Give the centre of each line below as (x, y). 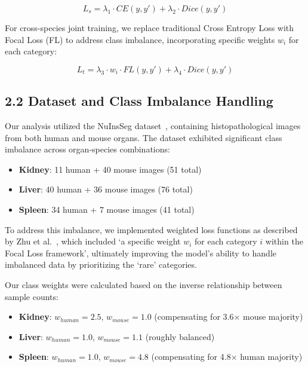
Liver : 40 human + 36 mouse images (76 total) (106, 189)
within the (284, 241)
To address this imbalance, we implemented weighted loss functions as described (151, 229)
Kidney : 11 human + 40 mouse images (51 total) (110, 169)
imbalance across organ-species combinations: (87, 149)
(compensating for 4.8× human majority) (227, 357)
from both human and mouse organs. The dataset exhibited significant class (144, 137)
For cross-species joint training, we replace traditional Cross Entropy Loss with (150, 27)
